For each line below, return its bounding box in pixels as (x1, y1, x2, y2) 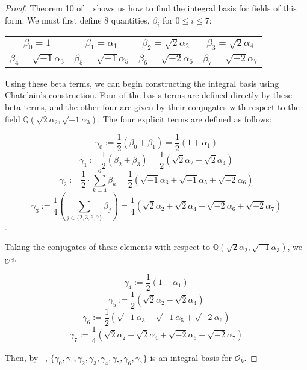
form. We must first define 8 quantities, (5, 13, 150, 26)
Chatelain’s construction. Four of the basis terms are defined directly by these (5, 89, 292, 101)
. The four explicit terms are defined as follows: (98, 112, 272, 125)
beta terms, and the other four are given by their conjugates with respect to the (5, 101, 300, 113)
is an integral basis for (150, 351, 232, 364)
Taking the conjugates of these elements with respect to (5, 240, 210, 253)
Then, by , (5, 351, 48, 364)
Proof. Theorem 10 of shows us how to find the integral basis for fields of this (5, 2, 297, 14)
